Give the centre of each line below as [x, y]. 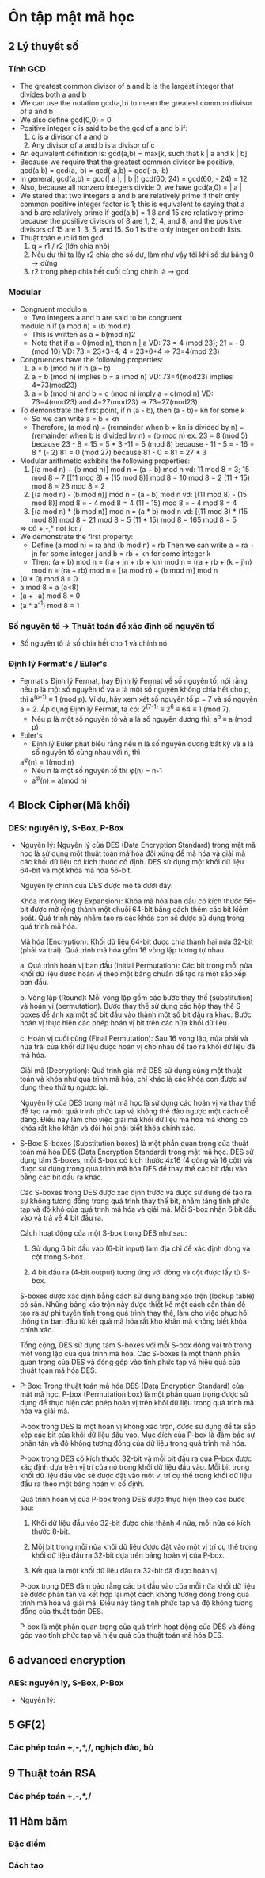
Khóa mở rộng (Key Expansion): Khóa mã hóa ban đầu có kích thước [131, 901]
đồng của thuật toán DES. [61, 1612]
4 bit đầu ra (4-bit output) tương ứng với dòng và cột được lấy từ [136, 1272]
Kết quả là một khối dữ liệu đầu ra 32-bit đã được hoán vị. [125, 1571]
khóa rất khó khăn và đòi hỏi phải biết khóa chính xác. [108, 1128]
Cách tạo [26, 1865]
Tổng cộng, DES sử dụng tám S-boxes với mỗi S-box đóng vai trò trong [135, 1345]
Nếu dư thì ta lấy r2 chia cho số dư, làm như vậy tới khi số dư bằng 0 [143, 255]
